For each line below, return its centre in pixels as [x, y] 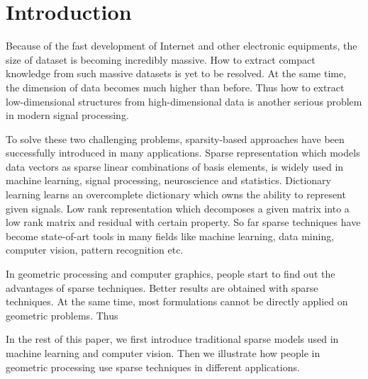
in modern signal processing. [67, 115]
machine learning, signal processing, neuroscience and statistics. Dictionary [169, 180]
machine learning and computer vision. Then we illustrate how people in [163, 353]
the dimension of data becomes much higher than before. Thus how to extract [175, 87]
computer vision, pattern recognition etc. [95, 250]
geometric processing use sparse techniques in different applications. [153, 367]
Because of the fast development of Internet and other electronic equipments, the [182, 46]
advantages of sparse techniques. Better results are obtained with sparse [162, 287]
